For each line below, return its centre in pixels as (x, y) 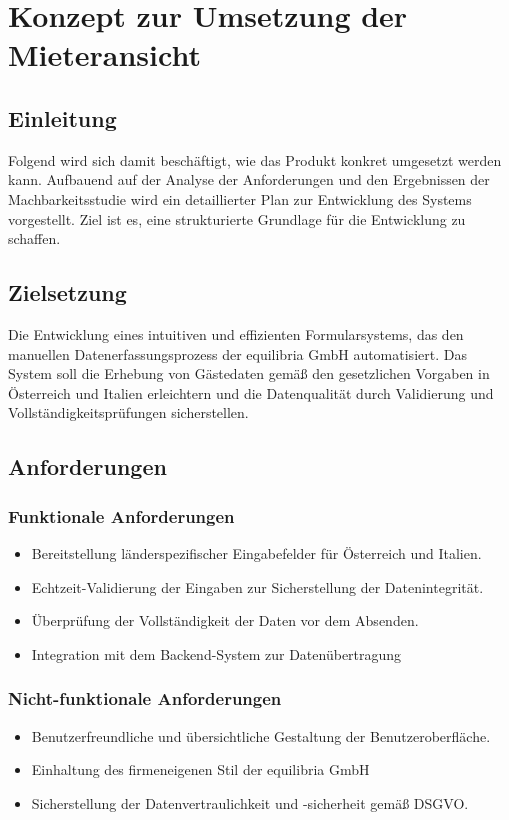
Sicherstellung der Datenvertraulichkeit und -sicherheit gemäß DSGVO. (250, 802)
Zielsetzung (67, 292)
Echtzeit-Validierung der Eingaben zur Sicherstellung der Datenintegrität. (257, 586)
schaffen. (34, 238)
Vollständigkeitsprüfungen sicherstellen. (128, 412)
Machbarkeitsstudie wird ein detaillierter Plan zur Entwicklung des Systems (240, 198)
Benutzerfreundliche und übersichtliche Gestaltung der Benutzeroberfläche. (261, 735)
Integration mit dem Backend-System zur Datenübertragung (216, 653)
